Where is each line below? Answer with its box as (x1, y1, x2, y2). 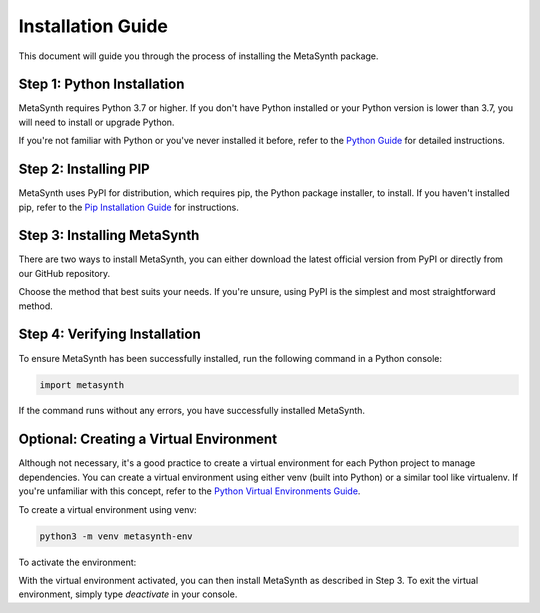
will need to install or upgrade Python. (18, 116, 175, 128)
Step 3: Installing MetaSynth (18, 227, 200, 244)
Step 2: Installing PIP (18, 161, 150, 178)
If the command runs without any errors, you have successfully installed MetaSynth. (18, 405, 365, 417)
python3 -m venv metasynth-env (39, 530, 194, 542)
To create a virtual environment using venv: (18, 503, 197, 515)
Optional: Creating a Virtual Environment (18, 431, 278, 448)
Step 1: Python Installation (18, 76, 185, 93)
